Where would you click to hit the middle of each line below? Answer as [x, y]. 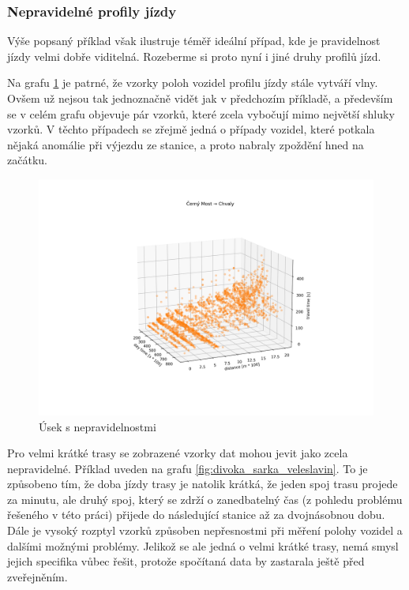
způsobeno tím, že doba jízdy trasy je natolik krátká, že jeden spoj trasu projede [203, 484]
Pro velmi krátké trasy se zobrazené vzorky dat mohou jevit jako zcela [178, 453]
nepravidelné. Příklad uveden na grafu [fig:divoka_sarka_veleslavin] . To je [188, 468]
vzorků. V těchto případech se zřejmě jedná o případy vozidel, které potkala [191, 129]
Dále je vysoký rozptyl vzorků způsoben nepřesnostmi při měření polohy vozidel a [205, 530]
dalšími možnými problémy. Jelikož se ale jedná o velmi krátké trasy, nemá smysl [203, 545]
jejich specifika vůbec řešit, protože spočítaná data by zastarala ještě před [186, 561]
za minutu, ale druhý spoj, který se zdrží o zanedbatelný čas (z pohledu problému [205, 499]
